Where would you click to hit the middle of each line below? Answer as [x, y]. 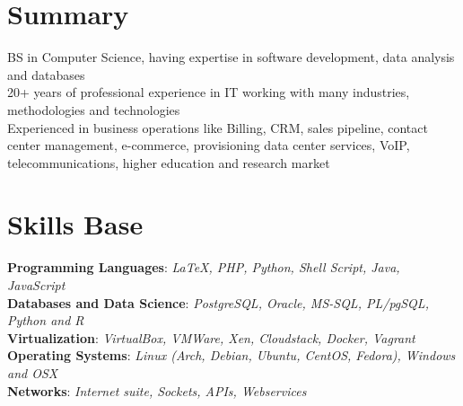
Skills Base [75, 224]
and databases [46, 74]
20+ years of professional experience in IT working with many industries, [209, 92]
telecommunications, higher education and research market [169, 162]
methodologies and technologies [94, 109]
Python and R [46, 320]
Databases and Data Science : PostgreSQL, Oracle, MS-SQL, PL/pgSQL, [218, 302]
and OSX [33, 372]
